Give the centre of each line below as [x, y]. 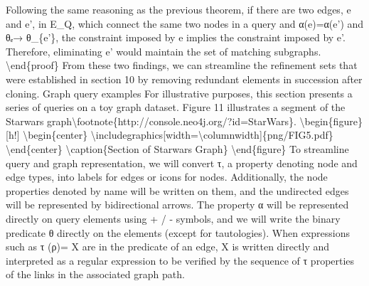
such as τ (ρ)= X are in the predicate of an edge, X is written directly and [168, 247]
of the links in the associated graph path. [95, 274]
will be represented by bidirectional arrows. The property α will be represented [177, 205]
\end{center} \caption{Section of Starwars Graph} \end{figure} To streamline [177, 148]
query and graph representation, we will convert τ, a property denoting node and [182, 163]
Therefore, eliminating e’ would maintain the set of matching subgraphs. [164, 51]
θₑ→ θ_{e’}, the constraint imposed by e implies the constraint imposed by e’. [176, 37]
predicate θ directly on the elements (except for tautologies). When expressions [178, 232]
